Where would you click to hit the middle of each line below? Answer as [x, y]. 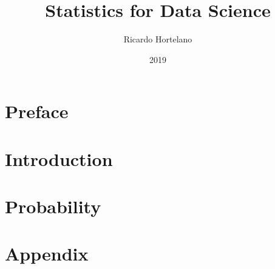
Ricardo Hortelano [158, 39]
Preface [37, 111]
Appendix [47, 254]
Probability [53, 206]
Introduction [59, 158]
